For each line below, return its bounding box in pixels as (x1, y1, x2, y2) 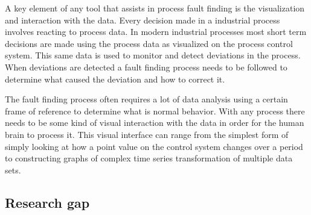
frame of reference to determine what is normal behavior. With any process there (5, 104, 305, 117)
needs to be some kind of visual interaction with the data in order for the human (5, 116, 304, 129)
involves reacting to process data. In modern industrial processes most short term (5, 25, 307, 38)
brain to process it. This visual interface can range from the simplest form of (5, 128, 289, 140)
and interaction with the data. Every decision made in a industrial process (5, 13, 280, 26)
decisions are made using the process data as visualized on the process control (5, 37, 293, 49)
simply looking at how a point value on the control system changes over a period (5, 140, 303, 152)
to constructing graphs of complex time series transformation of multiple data (5, 152, 293, 164)
